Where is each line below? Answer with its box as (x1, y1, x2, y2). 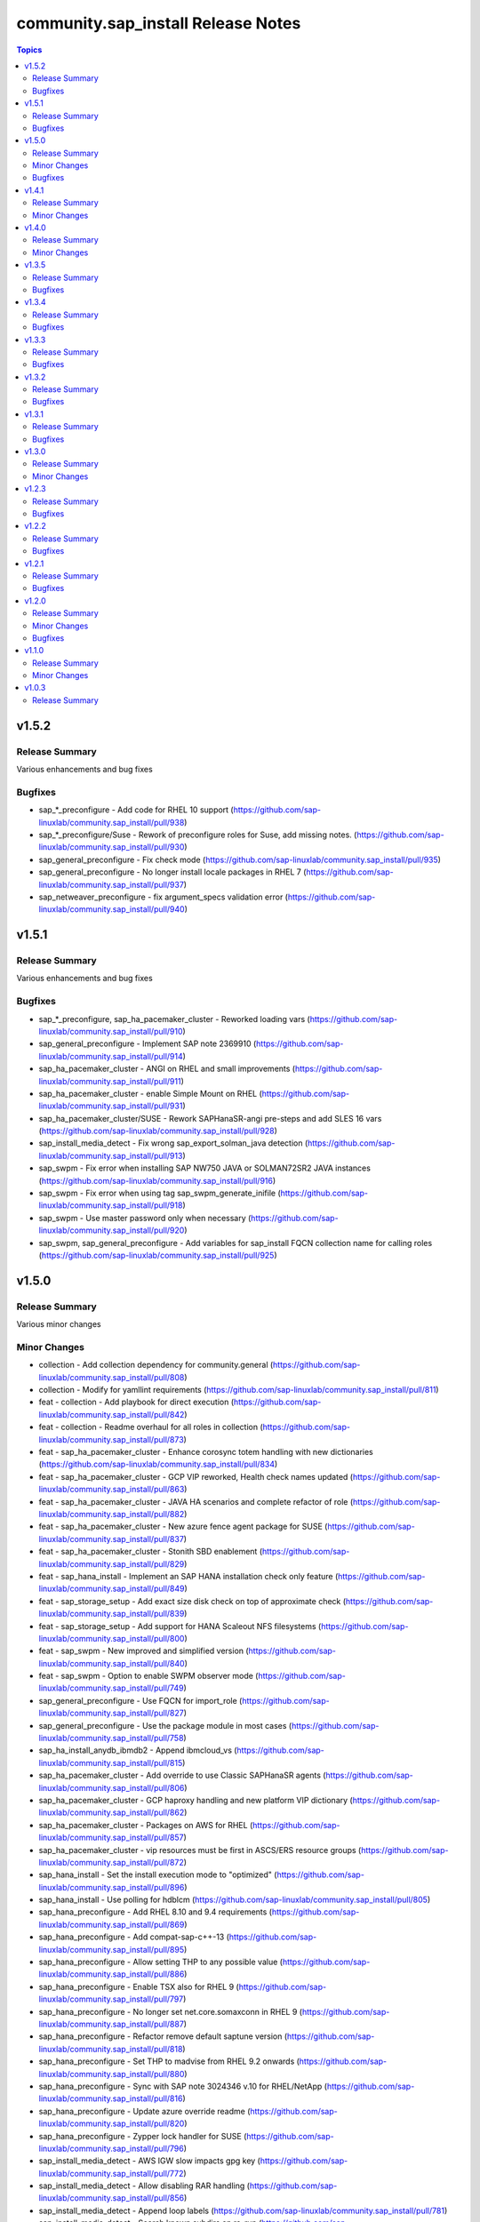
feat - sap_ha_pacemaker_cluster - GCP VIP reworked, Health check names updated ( (38, 1471, 354, 1482)
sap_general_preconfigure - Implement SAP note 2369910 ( (38, 1038, 257, 1049)
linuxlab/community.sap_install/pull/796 (38, 2143, 184, 2154)
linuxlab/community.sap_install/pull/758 (38, 1733, 184, 1744)
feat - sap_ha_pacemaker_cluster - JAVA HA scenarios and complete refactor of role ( (38, 1496, 354, 1507)
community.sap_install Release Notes (16, 13, 301, 33)
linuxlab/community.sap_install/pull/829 (38, 1558, 185, 1569)
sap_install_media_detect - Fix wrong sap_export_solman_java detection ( (38, 1138, 308, 1148)
